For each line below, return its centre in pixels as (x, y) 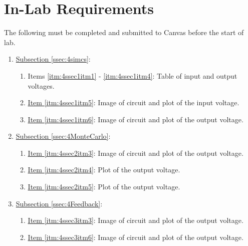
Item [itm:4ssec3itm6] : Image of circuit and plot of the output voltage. (136, 237)
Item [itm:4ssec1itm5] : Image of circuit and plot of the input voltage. (134, 102)
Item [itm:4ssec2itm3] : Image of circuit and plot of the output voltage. (136, 153)
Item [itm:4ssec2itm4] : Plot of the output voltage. (104, 170)
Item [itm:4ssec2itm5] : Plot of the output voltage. (104, 187)
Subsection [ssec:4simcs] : (53, 59)
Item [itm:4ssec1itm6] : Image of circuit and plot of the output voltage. (136, 119)
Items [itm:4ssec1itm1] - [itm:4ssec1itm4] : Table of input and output (133, 75)
